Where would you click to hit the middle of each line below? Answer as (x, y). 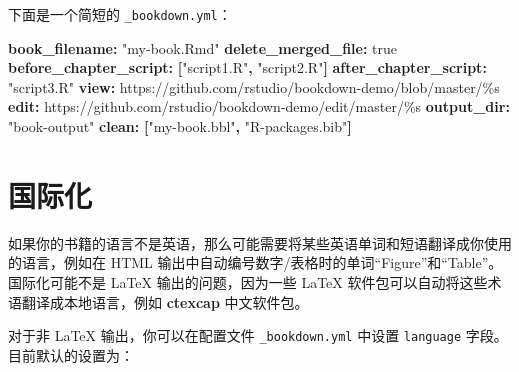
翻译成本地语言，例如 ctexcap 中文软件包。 (165, 301)
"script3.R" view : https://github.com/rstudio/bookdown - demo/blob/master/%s (254, 86)
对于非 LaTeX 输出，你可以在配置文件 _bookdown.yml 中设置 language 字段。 (258, 335)
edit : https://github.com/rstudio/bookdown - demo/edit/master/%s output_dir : (259, 106)
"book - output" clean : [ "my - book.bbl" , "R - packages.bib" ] (180, 126)
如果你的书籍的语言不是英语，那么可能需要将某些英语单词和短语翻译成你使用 (260, 242)
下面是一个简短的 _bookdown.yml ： (120, 14)
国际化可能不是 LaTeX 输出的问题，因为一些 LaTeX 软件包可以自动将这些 (248, 281)
